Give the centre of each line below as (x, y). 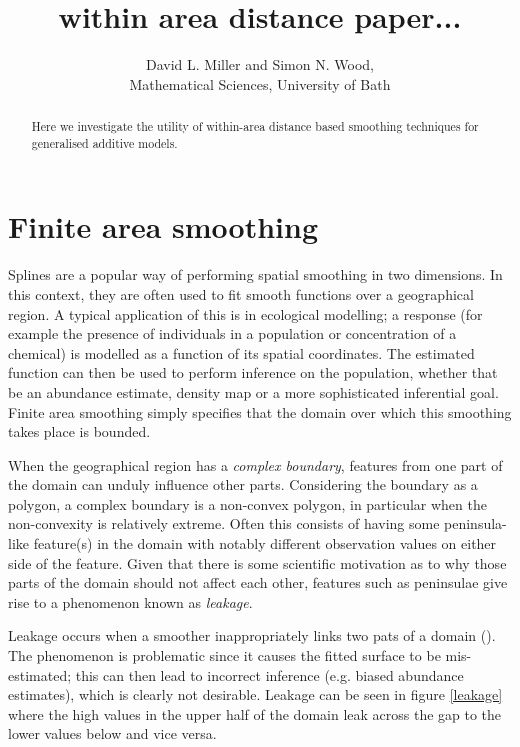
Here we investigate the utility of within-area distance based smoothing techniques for (255, 126)
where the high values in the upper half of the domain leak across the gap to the (255, 713)
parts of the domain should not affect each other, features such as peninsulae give (258, 582)
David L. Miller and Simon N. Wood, (260, 64)
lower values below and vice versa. (112, 733)
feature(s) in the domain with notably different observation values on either (265, 543)
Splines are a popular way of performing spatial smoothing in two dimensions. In (255, 274)
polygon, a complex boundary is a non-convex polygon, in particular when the (247, 503)
